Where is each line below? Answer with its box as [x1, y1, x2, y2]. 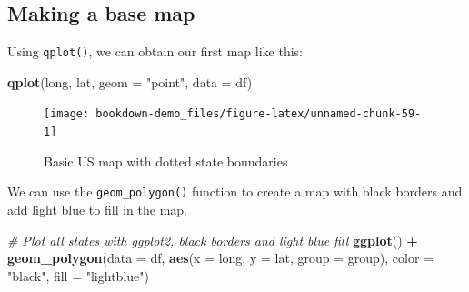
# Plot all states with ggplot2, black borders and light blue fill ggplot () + [7, 230, 418, 249]
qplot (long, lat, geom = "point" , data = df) [7, 72, 253, 91]
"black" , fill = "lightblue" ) [7, 266, 149, 285]
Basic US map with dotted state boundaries [44, 151, 288, 170]
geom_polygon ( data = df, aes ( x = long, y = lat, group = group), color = [7, 248, 434, 267]
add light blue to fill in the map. [7, 200, 187, 219]
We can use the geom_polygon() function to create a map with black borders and [7, 182, 463, 201]
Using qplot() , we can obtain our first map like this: [7, 42, 303, 61]
